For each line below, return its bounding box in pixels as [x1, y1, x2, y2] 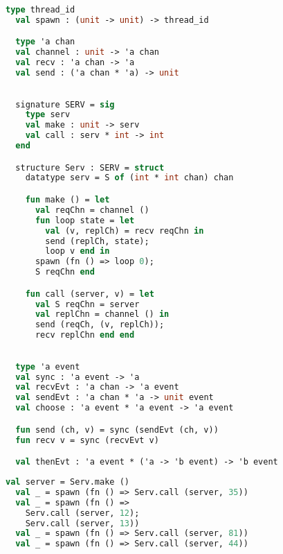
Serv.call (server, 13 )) [25, 518, 140, 528]
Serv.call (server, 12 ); [25, 508, 140, 518]
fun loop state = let [35, 215, 135, 225]
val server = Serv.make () [6, 477, 129, 487]
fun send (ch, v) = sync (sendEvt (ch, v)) [15, 424, 219, 435]
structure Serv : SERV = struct [15, 162, 165, 173]
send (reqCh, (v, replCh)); [35, 320, 165, 330]
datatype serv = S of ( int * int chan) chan [25, 173, 234, 183]
